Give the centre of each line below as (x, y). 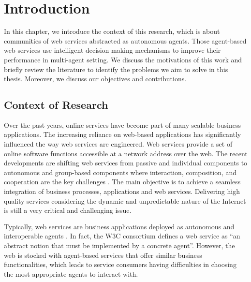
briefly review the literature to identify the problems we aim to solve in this (116, 69)
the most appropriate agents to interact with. (71, 274)
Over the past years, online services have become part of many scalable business (122, 125)
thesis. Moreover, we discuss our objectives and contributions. (95, 79)
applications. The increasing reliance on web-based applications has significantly (123, 134)
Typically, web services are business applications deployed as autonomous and (119, 226)
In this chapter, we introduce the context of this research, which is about (112, 31)
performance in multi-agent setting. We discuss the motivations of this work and (123, 59)
